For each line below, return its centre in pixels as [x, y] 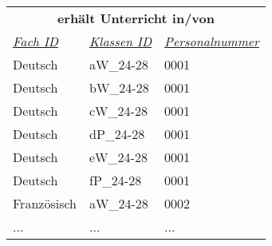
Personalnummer [212, 41]
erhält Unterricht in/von [136, 18]
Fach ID [35, 41]
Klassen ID [121, 41]
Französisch [45, 203]
